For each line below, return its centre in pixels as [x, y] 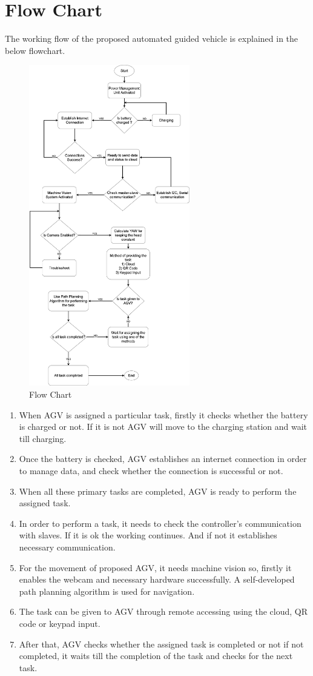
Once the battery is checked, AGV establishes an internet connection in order [163, 459]
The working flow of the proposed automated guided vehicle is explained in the [152, 38]
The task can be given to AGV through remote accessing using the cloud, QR [163, 611]
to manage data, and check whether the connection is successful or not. [151, 470]
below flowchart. [35, 50]
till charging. [43, 438]
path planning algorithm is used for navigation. [107, 591]
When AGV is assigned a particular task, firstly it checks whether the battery [163, 414]
